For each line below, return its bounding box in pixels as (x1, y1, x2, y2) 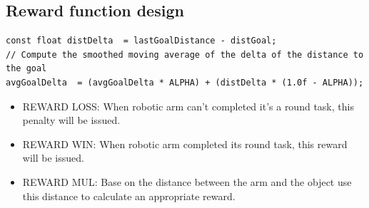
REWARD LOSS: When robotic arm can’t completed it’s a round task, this (22, 98, 354, 113)
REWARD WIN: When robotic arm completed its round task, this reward (22, 136, 348, 151)
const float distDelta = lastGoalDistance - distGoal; (6, 36, 277, 46)
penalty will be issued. (22, 113, 121, 128)
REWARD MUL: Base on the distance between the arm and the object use (22, 174, 352, 189)
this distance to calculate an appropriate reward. (22, 188, 236, 203)
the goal (6, 63, 47, 74)
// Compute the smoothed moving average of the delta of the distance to (6, 49, 364, 60)
